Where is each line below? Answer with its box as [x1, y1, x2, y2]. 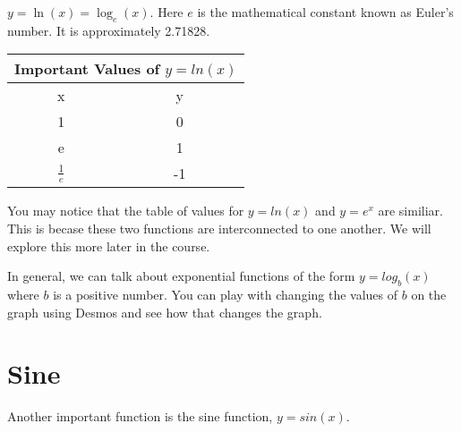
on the [411, 284, 447, 303]
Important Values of [14, 58, 160, 80]
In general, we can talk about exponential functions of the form [7, 267, 355, 285]
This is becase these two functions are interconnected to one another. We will [7, 218, 431, 237]
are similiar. [378, 201, 443, 220]
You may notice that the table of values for [7, 201, 244, 220]
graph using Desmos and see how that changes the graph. [7, 302, 322, 321]
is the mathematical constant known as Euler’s [197, 3, 454, 21]
